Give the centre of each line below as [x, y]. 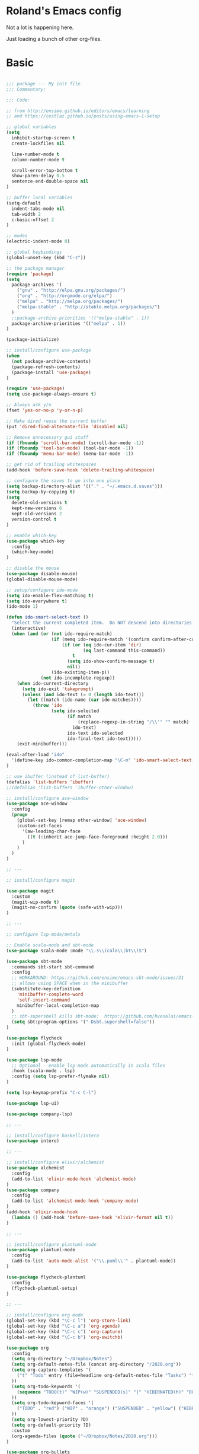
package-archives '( [37, 285]
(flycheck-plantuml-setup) [45, 1288]
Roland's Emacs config [64, 11]
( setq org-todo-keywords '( [46, 1386]
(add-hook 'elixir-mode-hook [42, 1212]
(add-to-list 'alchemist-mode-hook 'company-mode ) [75, 1201]
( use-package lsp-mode [34, 1060]
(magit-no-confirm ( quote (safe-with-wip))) [67, 908]
